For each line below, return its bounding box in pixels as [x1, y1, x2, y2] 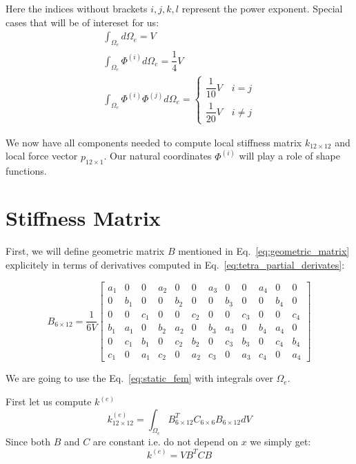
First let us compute [6, 394, 92, 409]
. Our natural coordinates [103, 148, 212, 163]
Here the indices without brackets [6, 1, 148, 15]
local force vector [6, 148, 78, 163]
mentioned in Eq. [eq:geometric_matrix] [178, 244, 350, 258]
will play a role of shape [239, 148, 340, 163]
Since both [6, 434, 50, 448]
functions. [6, 163, 47, 177]
